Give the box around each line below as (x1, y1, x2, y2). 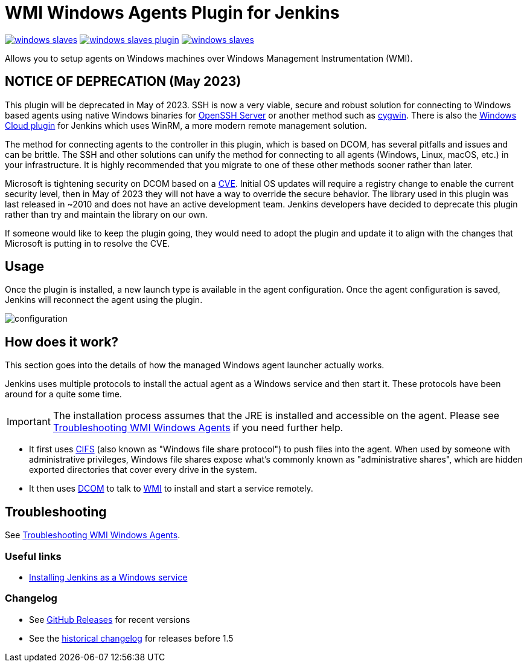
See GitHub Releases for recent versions (29, 614, 190, 625)
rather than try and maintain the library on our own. (5, 209, 208, 220)
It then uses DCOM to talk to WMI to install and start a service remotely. (29, 483, 313, 494)
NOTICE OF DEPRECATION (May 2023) (5, 74, 241, 89)
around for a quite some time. (5, 389, 122, 400)
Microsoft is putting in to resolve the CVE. (5, 238, 170, 249)
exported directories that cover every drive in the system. (29, 464, 257, 475)
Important (7, 415, 51, 428)
